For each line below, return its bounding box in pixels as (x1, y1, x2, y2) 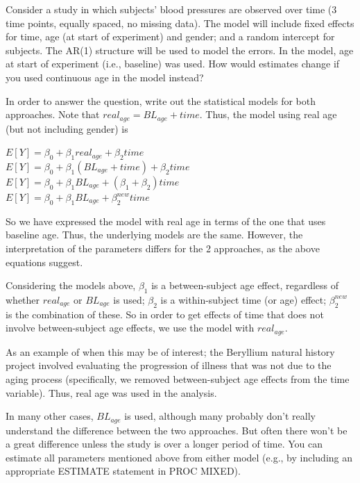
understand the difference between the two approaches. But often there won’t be (6, 423, 348, 437)
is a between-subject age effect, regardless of (151, 278, 339, 293)
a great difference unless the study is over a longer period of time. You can (6, 436, 323, 451)
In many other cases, (6, 409, 94, 423)
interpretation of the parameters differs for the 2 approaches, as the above (6, 240, 320, 255)
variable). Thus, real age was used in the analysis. (6, 385, 217, 400)
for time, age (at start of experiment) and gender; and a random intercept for (6, 29, 335, 44)
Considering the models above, (6, 278, 136, 293)
